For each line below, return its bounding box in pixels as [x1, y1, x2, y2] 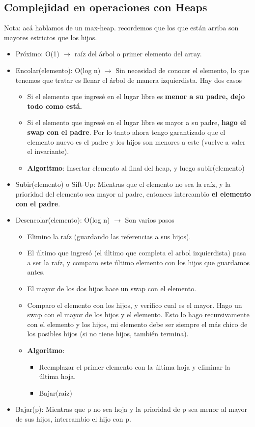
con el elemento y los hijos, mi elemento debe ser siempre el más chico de [27, 319, 248, 329]
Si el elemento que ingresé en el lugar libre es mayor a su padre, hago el [27, 117, 246, 127]
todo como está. [27, 100, 83, 111]
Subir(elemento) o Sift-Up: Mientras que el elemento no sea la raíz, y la [15, 179, 231, 189]
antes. [27, 267, 45, 277]
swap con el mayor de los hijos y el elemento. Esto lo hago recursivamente [27, 309, 250, 320]
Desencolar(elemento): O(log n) [15, 215, 110, 225]
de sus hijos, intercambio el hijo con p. [15, 414, 131, 424]
